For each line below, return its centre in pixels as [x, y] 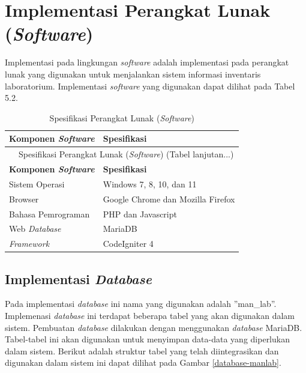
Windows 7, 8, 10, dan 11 [150, 183]
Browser [24, 199]
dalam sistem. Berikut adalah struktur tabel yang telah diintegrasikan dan [142, 350]
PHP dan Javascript [140, 214]
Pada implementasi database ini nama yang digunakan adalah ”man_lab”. [141, 304]
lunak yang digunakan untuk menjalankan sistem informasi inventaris [133, 74]
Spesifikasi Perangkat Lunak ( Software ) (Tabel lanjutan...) [126, 154]
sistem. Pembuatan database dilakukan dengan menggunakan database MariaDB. [154, 327]
